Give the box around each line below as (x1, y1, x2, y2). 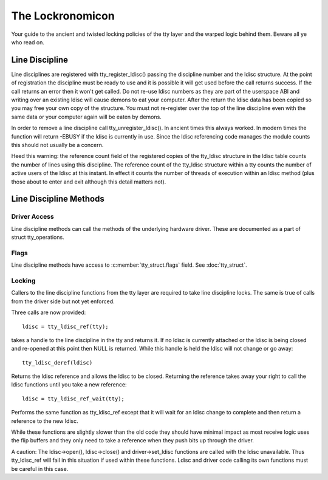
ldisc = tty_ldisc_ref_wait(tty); (22, 395, 125, 402)
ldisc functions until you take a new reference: (11, 381, 127, 388)
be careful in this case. (11, 465, 69, 472)
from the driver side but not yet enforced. (11, 298, 115, 305)
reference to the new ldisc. (11, 417, 78, 425)
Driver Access (11, 213, 54, 221)
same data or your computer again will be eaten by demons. (11, 113, 162, 120)
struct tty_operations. (11, 234, 64, 241)
